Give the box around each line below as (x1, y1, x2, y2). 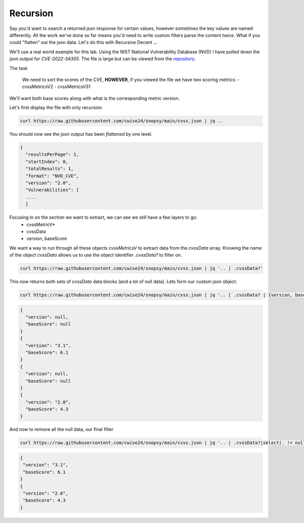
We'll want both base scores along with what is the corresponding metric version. (9, 95, 180, 101)
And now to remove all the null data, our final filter (9, 426, 113, 432)
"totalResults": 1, (25, 166, 74, 172)
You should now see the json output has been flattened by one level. (9, 131, 153, 137)
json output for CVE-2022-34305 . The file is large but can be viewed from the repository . (9, 56, 196, 62)
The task (9, 65, 28, 71)
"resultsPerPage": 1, (25, 152, 80, 157)
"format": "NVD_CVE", (25, 173, 80, 179)
